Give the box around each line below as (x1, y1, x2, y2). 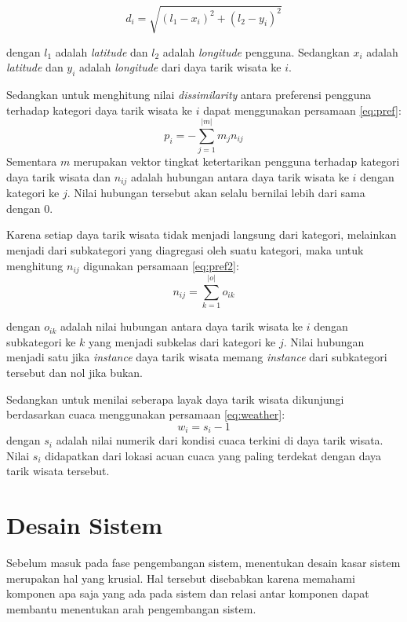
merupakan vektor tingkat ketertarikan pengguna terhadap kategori (73, 153, 400, 170)
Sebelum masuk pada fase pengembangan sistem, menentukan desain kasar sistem (6, 554, 401, 571)
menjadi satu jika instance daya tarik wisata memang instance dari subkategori (6, 349, 387, 365)
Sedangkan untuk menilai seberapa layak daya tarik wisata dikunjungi (6, 390, 344, 407)
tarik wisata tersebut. (6, 463, 110, 479)
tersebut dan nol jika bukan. (6, 364, 143, 381)
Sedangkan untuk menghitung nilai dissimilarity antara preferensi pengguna (6, 86, 372, 102)
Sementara (6, 153, 57, 170)
